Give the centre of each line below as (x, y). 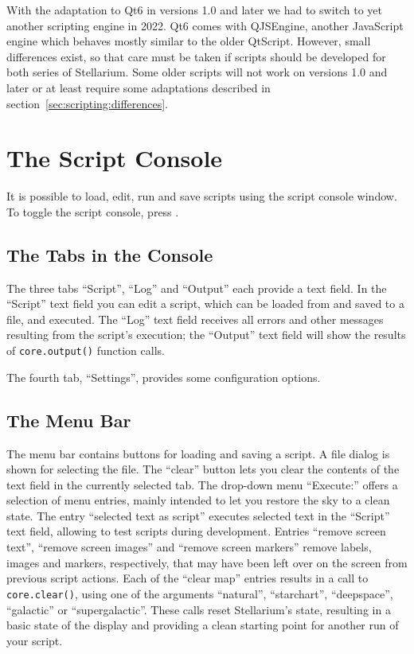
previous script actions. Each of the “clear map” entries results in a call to (187, 578)
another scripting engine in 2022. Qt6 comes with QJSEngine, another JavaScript (205, 25)
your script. (35, 640)
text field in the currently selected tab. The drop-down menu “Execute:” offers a (202, 484)
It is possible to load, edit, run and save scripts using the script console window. (202, 196)
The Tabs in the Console (110, 254)
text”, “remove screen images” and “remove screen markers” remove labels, (189, 547)
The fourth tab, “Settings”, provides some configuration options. (164, 377)
